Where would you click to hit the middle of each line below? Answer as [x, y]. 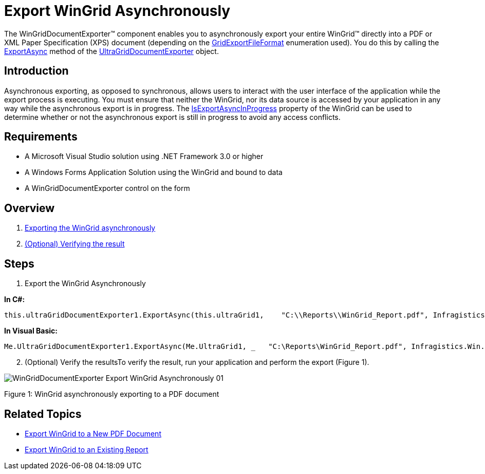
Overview [30, 208]
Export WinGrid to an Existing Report [87, 449]
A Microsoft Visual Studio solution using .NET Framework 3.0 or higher [144, 156]
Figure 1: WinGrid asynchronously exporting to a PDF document [112, 394]
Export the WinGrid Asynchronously [85, 284]
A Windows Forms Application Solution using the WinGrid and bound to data [154, 172]
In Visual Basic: [31, 331]
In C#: [15, 300]
